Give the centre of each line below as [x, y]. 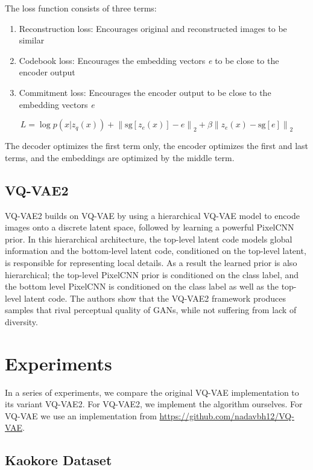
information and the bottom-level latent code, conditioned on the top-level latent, [156, 251]
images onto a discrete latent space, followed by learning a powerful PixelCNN [150, 227]
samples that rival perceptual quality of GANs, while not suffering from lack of [151, 310]
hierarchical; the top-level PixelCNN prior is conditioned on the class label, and [152, 274]
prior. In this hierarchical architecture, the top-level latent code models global [149, 239]
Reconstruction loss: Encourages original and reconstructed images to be [153, 28]
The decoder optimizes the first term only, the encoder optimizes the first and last [156, 146]
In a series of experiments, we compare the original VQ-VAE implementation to [152, 392]
